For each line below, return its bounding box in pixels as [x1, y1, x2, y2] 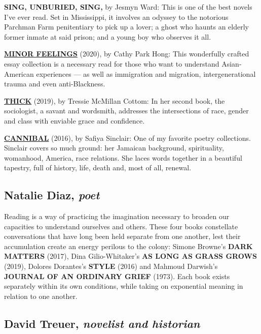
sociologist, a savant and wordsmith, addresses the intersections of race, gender [4, 105, 249, 116]
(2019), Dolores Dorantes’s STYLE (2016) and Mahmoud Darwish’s [4, 261, 218, 271]
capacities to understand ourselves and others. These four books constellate [4, 221, 238, 231]
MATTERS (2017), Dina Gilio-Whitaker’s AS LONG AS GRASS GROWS [4, 251, 257, 261]
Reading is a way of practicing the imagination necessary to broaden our [4, 211, 230, 222]
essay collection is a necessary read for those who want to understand [4, 58, 219, 69]
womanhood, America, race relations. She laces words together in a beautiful [4, 152, 242, 163]
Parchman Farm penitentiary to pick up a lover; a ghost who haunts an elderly [4, 21, 249, 32]
